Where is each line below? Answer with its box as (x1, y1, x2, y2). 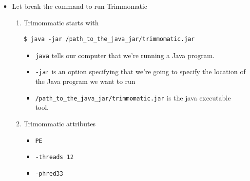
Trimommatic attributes (23, 118, 96, 128)
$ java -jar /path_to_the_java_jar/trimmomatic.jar (23, 36, 195, 43)
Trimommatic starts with (23, 17, 99, 27)
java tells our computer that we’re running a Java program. (35, 50, 215, 60)
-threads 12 (35, 154, 74, 161)
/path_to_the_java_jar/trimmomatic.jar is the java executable (35, 92, 231, 102)
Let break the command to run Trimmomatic (12, 1, 147, 11)
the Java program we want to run (35, 76, 135, 86)
